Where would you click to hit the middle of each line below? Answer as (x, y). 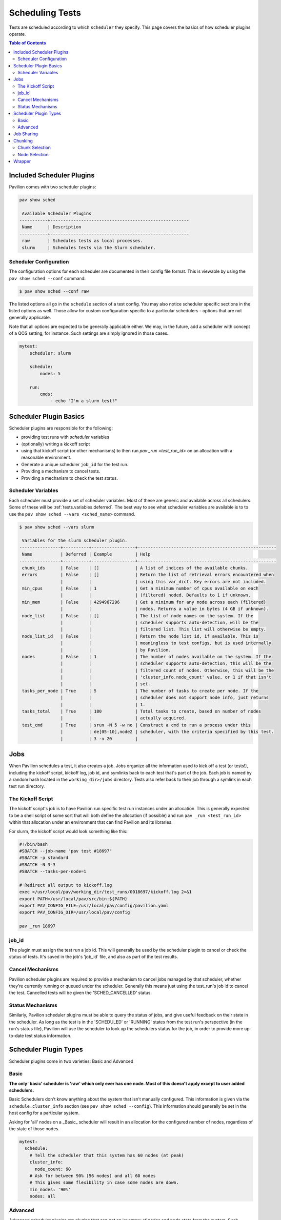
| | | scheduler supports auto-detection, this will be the (166, 663)
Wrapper (22, 161)
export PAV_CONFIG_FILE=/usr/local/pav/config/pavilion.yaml (94, 906)
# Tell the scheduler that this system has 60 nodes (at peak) (107, 1155)
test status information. (48, 1036)
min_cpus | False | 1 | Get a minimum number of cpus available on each (140, 589)
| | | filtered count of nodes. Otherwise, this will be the (167, 670)
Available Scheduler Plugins (57, 213)
